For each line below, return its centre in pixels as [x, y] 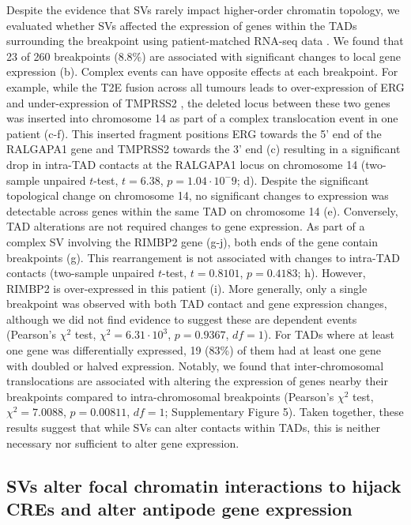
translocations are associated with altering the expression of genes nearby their [197, 381]
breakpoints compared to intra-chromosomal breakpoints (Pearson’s [170, 396]
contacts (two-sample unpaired [81, 273]
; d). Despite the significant [303, 180]
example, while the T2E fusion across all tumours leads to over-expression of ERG [205, 86]
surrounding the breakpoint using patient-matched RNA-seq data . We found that [205, 41]
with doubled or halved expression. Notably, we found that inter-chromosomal [195, 365]
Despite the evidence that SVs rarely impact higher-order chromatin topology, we [203, 9]
